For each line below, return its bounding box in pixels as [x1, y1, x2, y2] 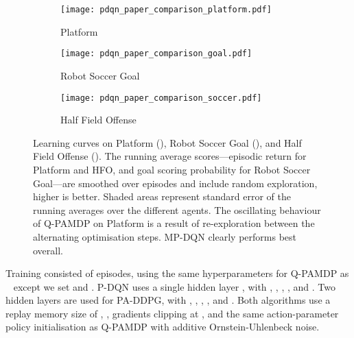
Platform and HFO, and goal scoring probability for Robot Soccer [33, 162, 311, 176]
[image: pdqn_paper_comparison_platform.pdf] [60, 5, 272, 14]
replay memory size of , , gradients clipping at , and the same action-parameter [5, 306, 339, 320]
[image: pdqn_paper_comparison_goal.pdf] [60, 49, 252, 59]
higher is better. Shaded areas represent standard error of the [33, 189, 291, 204]
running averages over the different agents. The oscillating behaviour [33, 202, 321, 217]
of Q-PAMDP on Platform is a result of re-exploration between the [33, 216, 315, 230]
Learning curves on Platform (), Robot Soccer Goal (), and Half [33, 135, 302, 149]
